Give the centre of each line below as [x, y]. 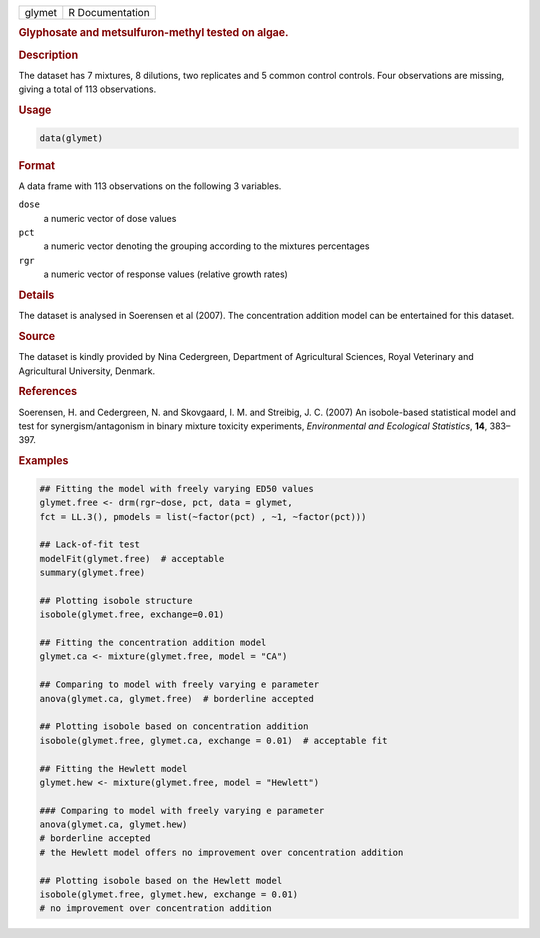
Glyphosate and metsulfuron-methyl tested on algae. [153, 33]
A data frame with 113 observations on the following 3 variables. [150, 186]
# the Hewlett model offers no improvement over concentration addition [221, 852]
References [48, 392]
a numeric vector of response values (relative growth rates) [166, 274]
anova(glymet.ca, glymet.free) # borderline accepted [176, 698]
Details [36, 295]
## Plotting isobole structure [116, 600]
